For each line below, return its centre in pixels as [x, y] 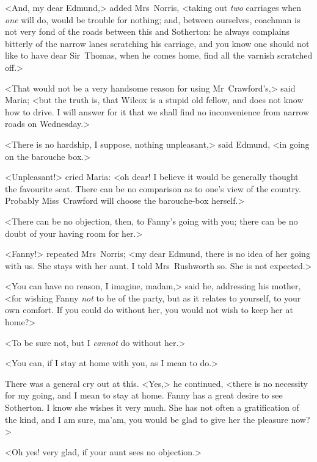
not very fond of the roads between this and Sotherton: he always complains [147, 31]
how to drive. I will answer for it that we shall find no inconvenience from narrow [157, 111]
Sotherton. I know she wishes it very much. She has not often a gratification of [152, 407]
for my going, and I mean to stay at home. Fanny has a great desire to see [144, 395]
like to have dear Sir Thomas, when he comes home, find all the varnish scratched [159, 55]
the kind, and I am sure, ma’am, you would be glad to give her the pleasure [147, 419]
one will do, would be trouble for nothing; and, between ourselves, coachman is [153, 19]
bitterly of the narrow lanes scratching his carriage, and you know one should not [157, 43]
